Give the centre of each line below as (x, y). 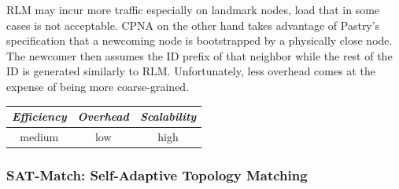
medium (39, 136)
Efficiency (39, 116)
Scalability (168, 116)
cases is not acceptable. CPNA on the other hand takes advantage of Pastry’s (193, 25)
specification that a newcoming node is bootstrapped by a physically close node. (199, 40)
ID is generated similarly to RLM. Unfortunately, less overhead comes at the (191, 71)
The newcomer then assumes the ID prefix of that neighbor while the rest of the (199, 55)
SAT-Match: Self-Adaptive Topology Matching (157, 174)
